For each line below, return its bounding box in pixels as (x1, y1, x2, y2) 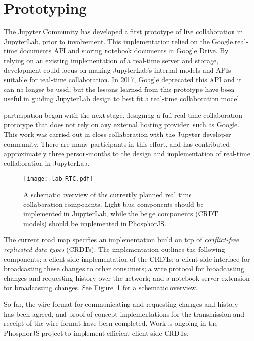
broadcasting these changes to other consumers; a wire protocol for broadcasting (4, 263, 244, 273)
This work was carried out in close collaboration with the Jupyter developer (4, 129, 231, 139)
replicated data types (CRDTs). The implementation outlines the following (4, 244, 225, 254)
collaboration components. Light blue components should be (23, 199, 204, 209)
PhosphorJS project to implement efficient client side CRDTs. (4, 327, 189, 338)
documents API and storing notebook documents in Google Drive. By (19, 45, 229, 56)
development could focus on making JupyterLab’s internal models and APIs (4, 65, 231, 75)
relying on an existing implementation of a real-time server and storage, (4, 55, 219, 65)
